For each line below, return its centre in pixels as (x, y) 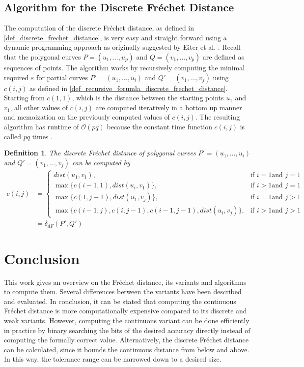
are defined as (223, 56)
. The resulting (218, 117)
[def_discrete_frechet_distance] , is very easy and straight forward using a (115, 37)
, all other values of (39, 107)
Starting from (24, 98)
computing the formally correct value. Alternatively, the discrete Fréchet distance (126, 340)
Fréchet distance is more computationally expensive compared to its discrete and (125, 311)
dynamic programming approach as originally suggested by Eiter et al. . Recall (122, 47)
